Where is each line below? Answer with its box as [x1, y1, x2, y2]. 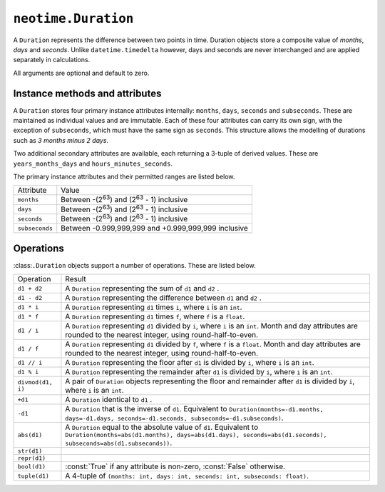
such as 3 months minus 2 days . [13, 136, 109, 144]
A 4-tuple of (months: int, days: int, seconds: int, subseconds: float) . [65, 471, 309, 481]
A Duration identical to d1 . [65, 395, 153, 405]
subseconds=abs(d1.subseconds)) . [65, 438, 173, 448]
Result [65, 274, 86, 284]
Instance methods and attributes [13, 87, 162, 99]
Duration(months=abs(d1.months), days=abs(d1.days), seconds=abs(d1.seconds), [65, 431, 327, 439]
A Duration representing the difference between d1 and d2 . [65, 293, 262, 303]
